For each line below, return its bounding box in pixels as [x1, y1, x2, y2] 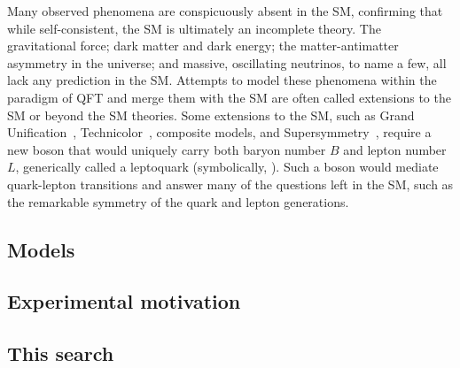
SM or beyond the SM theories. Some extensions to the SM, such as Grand [7, 105, 415, 124]
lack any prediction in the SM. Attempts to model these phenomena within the [7, 71, 437, 89]
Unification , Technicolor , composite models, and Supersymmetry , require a [7, 123, 432, 142]
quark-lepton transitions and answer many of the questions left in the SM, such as [7, 174, 454, 193]
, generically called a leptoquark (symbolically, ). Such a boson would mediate [15, 157, 439, 176]
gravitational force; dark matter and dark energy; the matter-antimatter [7, 36, 399, 55]
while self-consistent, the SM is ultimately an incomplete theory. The [7, 19, 381, 37]
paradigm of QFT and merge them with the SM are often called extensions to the [7, 88, 451, 106]
